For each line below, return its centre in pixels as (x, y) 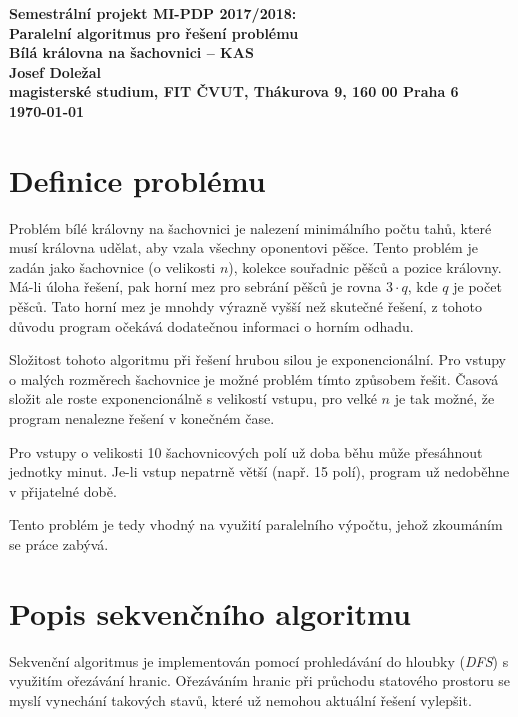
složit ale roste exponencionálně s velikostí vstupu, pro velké (193, 398)
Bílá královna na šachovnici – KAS (131, 52)
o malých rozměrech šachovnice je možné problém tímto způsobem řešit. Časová (254, 378)
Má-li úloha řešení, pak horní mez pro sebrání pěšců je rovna (195, 286)
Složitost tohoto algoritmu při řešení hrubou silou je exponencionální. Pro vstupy (257, 359)
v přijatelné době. (63, 490)
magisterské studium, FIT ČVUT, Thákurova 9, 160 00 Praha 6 (234, 91)
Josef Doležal (55, 71)
